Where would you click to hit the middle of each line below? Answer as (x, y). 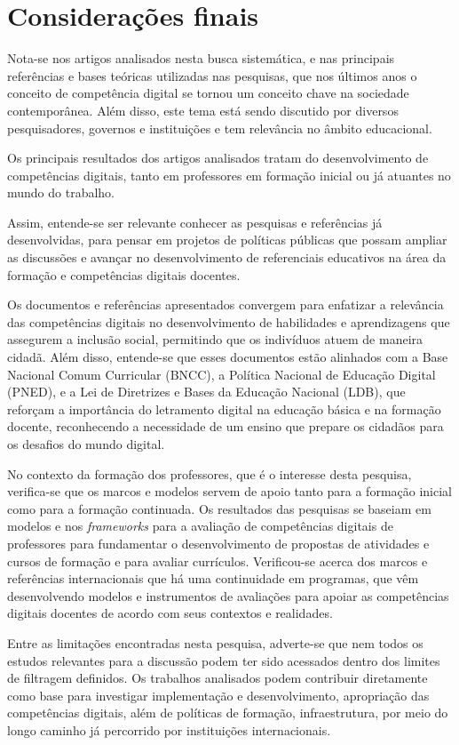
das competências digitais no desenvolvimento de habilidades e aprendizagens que (229, 321)
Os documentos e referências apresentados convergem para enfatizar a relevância (226, 304)
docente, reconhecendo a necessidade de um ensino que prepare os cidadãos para (226, 426)
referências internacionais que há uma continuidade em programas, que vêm (213, 578)
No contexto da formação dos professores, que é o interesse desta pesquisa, (210, 473)
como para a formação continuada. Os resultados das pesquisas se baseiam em (219, 508)
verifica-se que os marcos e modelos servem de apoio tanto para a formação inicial (230, 491)
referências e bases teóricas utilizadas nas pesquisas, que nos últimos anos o (212, 75)
